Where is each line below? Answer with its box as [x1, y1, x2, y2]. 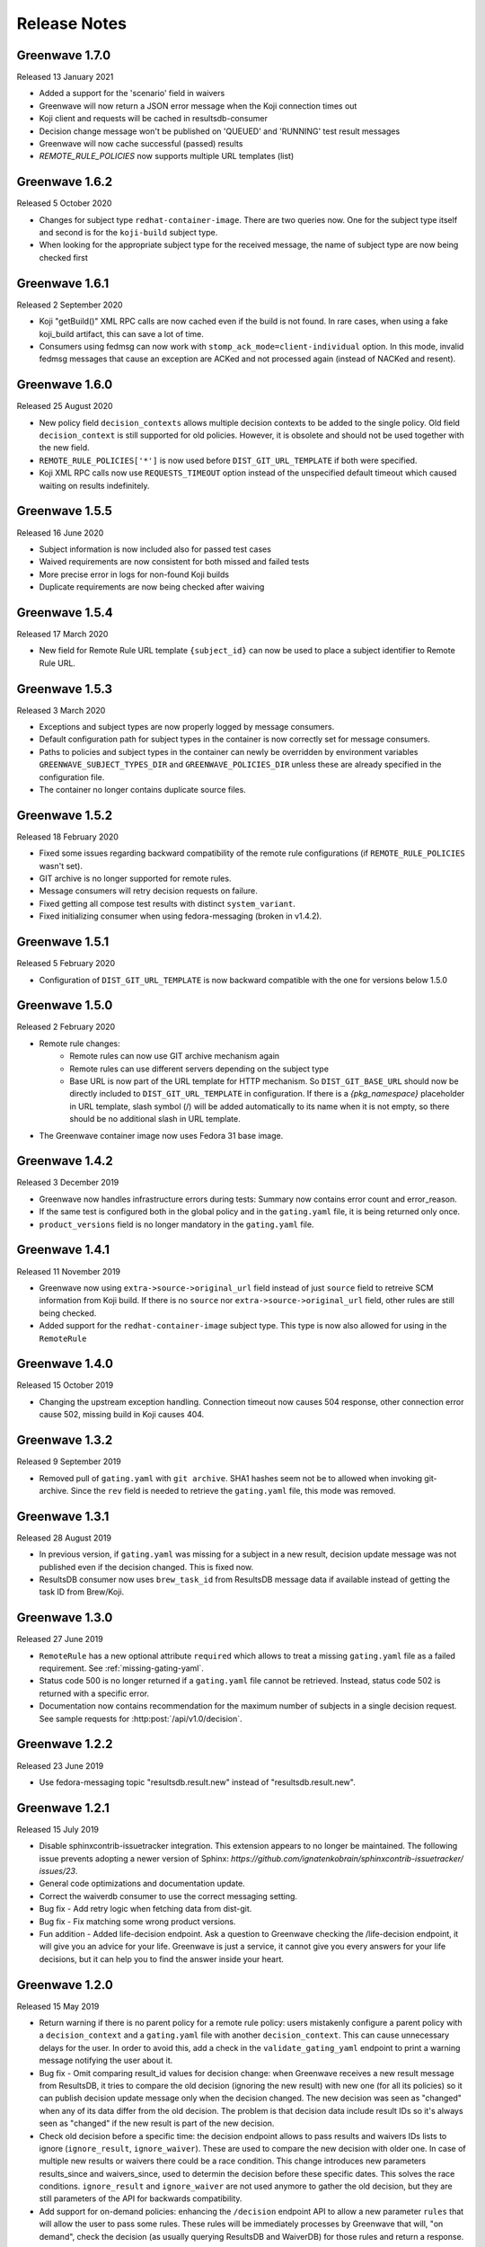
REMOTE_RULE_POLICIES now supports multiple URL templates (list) [39, 151, 295, 162]
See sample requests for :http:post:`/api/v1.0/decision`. [39, 1713, 242, 1724]
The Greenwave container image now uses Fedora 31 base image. [39, 1130, 284, 1141]
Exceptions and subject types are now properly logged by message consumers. [39, 722, 335, 733]
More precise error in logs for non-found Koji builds [39, 569, 229, 580]
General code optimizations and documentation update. [39, 1878, 246, 1889]
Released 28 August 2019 [16, 1532, 112, 1543]
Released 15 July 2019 [16, 1824, 99, 1834]
